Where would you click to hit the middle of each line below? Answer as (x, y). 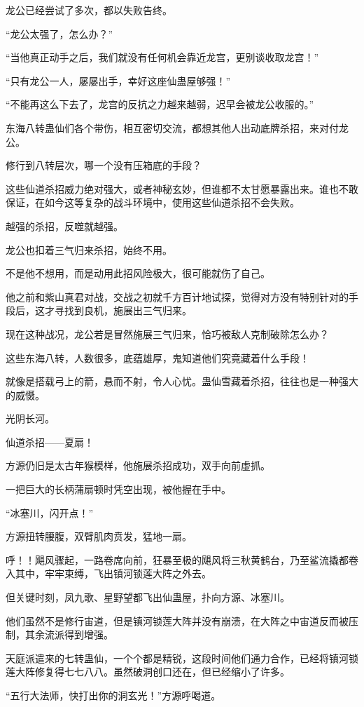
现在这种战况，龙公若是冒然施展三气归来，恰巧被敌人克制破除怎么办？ (167, 334)
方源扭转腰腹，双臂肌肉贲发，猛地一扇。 (99, 536)
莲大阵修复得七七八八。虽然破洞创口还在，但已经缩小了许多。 (148, 672)
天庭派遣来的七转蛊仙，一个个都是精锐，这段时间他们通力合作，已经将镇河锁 (182, 658)
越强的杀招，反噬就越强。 (64, 225)
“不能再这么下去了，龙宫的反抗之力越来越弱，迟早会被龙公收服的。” (160, 104)
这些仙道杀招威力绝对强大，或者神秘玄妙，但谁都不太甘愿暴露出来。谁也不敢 (182, 188)
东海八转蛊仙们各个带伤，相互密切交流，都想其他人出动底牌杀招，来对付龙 (177, 127)
